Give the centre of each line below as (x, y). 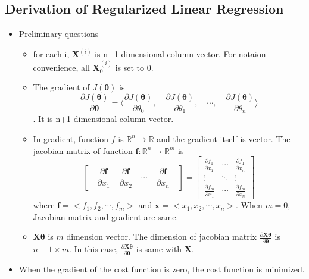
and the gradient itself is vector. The (224, 138)
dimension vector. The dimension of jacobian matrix (161, 236)
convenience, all (61, 67)
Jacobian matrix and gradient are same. (106, 216)
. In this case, (93, 248)
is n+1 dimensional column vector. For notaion (180, 54)
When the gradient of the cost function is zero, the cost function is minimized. (162, 269)
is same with (159, 248)
